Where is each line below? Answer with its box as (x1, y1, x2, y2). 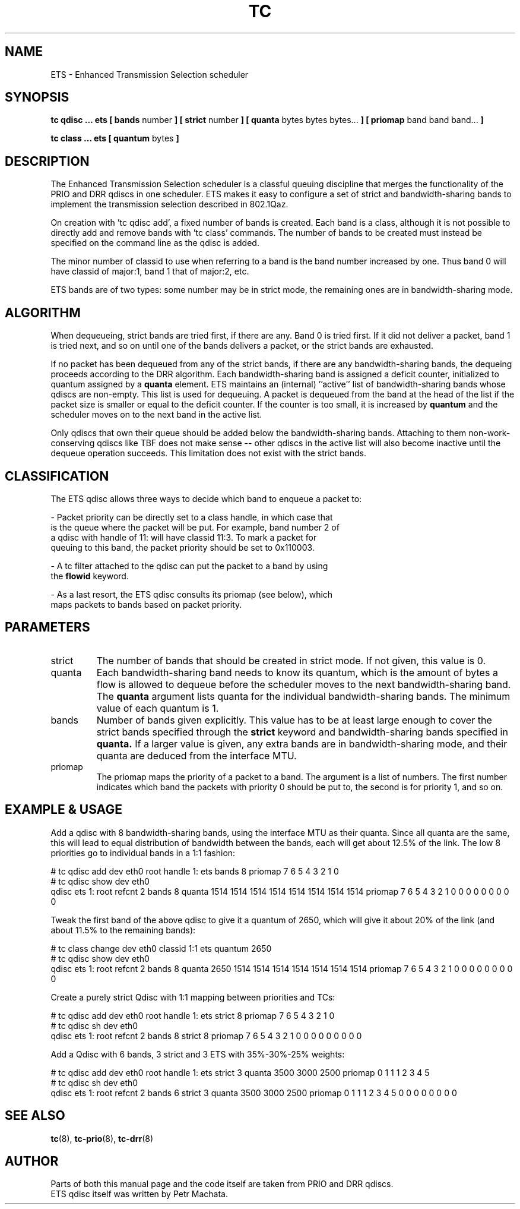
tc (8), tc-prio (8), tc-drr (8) (50, 1133, 154, 1144)
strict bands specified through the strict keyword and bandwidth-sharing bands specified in (96, 725, 508, 738)
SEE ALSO (5, 1108, 65, 1123)
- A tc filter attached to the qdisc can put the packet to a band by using (50, 560, 328, 571)
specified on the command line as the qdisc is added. (50, 238, 259, 248)
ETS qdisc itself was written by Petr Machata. (50, 1189, 228, 1199)
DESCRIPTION (5, 153, 90, 169)
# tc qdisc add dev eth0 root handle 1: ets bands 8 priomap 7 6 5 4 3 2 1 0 (50, 866, 339, 876)
